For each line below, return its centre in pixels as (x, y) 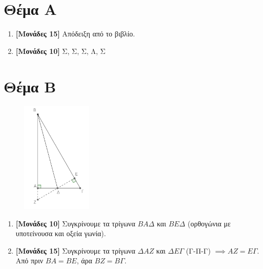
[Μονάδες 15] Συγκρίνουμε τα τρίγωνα (75, 250)
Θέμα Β (30, 86)
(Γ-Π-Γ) (198, 250)
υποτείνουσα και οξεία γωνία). (61, 233)
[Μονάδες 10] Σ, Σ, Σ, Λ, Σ (60, 51)
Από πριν (29, 261)
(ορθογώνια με (209, 223)
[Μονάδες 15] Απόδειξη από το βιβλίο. (75, 34)
